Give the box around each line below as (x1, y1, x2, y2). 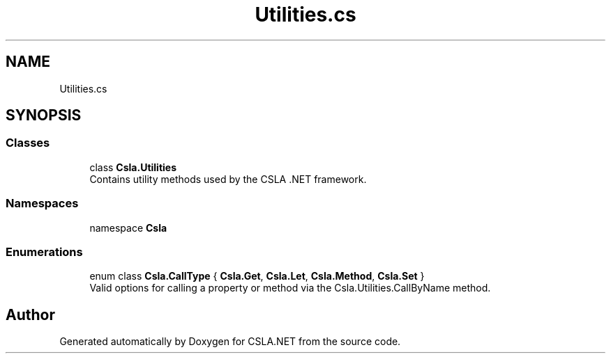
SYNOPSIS (6, 106, 82, 125)
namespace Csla (89, 221, 167, 234)
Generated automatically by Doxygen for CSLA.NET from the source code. (59, 335, 401, 348)
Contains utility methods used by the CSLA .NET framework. (89, 173, 367, 185)
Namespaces (6, 196, 79, 211)
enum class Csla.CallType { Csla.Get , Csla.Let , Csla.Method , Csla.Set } (89, 270, 425, 282)
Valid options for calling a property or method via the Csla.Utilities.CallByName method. (89, 282, 491, 294)
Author (6, 305, 55, 324)
